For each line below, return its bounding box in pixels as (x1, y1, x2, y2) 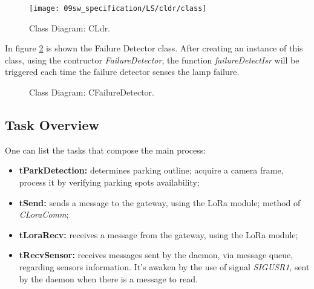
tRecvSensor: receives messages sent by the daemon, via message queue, (19, 248, 293, 261)
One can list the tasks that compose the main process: (5, 143, 206, 156)
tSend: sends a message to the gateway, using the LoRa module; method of (19, 196, 301, 209)
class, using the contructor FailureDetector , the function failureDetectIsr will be (5, 53, 299, 66)
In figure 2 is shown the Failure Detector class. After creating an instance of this (5, 42, 303, 54)
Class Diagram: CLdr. (29, 21, 111, 34)
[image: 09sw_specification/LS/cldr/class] (29, 4, 207, 13)
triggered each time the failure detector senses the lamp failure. (5, 65, 240, 78)
